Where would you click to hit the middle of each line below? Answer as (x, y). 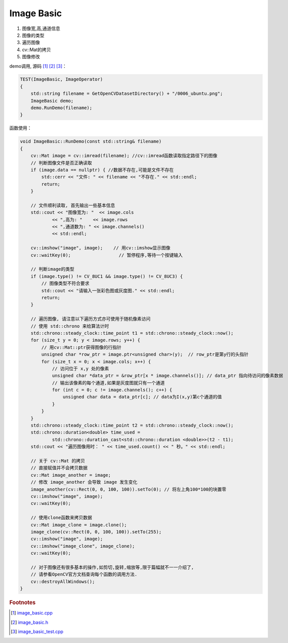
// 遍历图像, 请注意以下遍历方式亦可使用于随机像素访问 (91, 319)
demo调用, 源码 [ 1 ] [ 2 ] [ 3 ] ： (38, 66)
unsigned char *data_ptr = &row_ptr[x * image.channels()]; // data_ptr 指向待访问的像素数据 (168, 376)
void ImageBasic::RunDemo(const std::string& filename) (91, 141)
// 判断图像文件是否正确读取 (61, 163)
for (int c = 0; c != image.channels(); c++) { (112, 390)
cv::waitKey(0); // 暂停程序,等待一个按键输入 (107, 255)
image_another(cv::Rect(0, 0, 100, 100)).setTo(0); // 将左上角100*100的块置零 (129, 489)
